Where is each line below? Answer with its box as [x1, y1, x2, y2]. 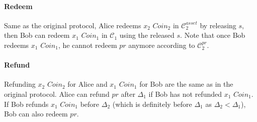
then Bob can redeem [4, 30, 70, 40]
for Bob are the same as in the [139, 79, 233, 89]
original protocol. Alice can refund [4, 88, 110, 99]
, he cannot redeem [58, 39, 117, 50]
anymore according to [128, 39, 195, 50]
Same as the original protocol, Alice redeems [4, 20, 141, 30]
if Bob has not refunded [148, 88, 222, 99]
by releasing [200, 20, 236, 30]
